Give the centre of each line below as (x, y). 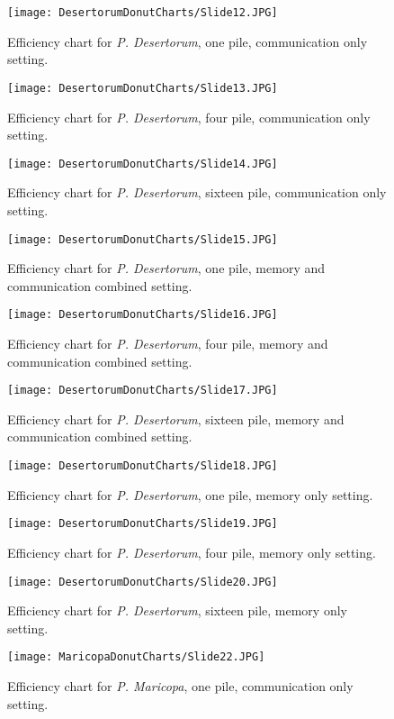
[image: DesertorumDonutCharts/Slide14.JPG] (143, 164)
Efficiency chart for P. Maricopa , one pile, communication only (180, 686)
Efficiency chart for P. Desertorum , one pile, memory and (166, 268)
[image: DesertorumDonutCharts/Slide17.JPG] (143, 391)
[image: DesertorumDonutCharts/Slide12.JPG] (143, 13)
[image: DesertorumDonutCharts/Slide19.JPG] (143, 524)
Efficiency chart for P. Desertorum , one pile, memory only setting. (190, 494)
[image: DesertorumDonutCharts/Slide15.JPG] (143, 239)
